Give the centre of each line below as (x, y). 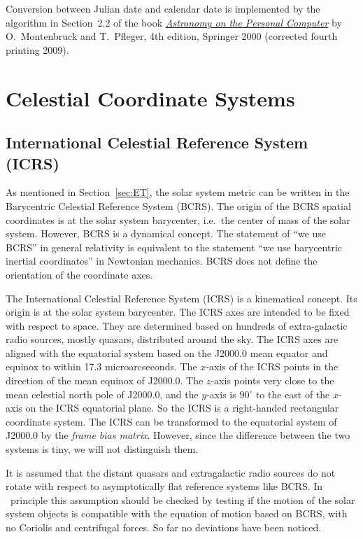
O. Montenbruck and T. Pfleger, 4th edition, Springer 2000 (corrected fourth (172, 36)
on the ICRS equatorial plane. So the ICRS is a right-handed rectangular (182, 408)
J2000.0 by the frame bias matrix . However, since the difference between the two (178, 435)
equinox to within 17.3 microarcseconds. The (101, 366)
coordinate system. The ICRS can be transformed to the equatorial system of (171, 421)
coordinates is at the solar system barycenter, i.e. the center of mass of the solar (178, 219)
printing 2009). (37, 49)
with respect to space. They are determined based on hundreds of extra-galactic (177, 325)
